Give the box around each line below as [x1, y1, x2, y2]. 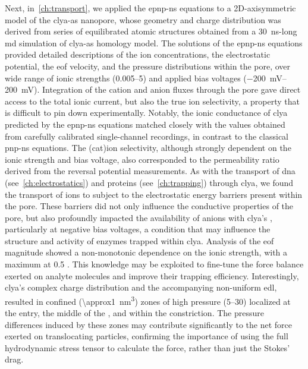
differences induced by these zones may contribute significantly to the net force [5, 318, 292, 330]
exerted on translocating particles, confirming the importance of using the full [5, 330, 288, 342]
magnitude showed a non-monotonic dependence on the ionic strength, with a [5, 246, 288, 258]
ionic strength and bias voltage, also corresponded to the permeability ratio [5, 153, 279, 165]
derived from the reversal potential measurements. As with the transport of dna [5, 165, 296, 177]
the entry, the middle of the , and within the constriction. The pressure [5, 307, 264, 319]
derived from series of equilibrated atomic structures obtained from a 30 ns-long [5, 25, 297, 37]
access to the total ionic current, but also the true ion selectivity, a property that [5, 94, 300, 107]
